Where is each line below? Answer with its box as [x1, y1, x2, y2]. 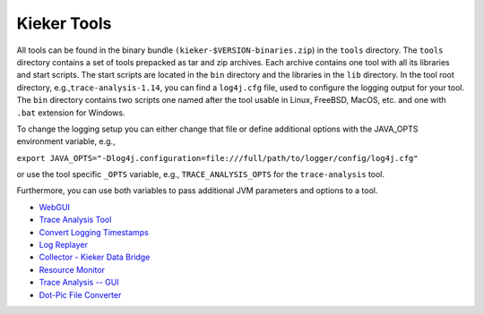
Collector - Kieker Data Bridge [39, 251, 151, 263]
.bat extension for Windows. [16, 107, 125, 118]
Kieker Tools [16, 13, 112, 33]
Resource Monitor [39, 264, 105, 275]
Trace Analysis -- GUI [39, 277, 120, 288]
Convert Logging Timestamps [39, 226, 150, 237]
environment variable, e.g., [16, 136, 116, 147]
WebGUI [39, 201, 71, 212]
